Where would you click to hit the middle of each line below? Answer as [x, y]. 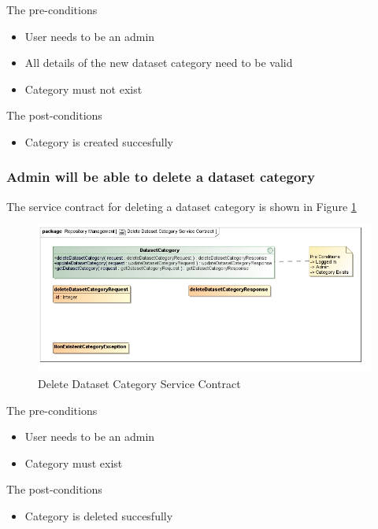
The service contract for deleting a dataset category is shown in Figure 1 [182, 206]
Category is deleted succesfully [99, 516]
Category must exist [74, 462]
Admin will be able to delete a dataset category [161, 177]
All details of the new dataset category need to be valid [159, 63]
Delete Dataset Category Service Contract [139, 384]
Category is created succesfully [99, 141]
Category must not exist [83, 89]
